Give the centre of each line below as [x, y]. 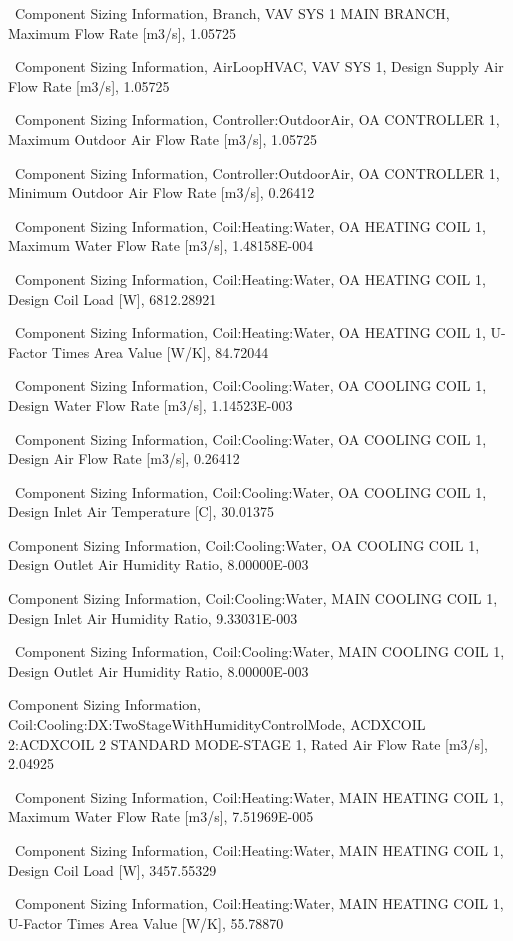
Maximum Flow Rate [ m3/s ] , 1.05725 [122, 32]
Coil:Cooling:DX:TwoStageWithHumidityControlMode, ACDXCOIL [217, 724]
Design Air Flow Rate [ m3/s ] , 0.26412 [124, 458]
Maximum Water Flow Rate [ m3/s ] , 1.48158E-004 [161, 245]
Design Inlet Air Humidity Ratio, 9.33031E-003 [153, 617]
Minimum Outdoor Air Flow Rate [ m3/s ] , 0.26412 [161, 192]
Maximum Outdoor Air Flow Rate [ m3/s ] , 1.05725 [162, 138]
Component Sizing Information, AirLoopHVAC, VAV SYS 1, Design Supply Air [259, 66]
